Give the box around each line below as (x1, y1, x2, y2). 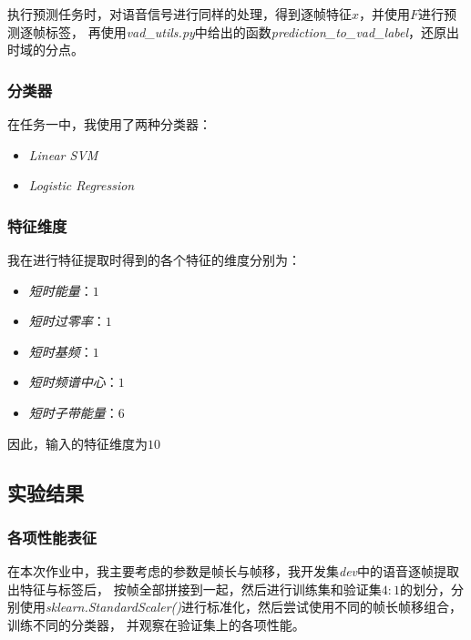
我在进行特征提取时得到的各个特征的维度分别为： (7, 250, 301, 269)
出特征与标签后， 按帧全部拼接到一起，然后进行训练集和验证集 (7, 579, 382, 598)
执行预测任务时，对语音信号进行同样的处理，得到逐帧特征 (7, 5, 352, 23)
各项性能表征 (7, 525, 97, 548)
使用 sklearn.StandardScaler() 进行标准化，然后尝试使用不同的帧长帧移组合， (19, 597, 463, 616)
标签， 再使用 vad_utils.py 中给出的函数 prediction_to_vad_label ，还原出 (45, 22, 460, 41)
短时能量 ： (28, 280, 93, 300)
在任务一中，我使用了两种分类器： (7, 115, 211, 133)
